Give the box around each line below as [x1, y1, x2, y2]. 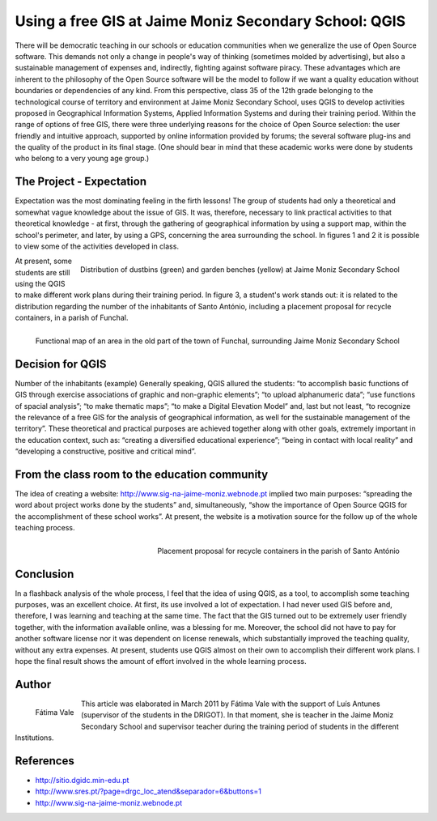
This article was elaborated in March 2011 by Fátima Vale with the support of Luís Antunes [81, 699, 380, 708]
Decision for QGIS [15, 357, 107, 371]
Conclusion [15, 567, 74, 581]
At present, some [15, 256, 73, 266]
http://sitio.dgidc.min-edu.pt [35, 775, 129, 785]
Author [15, 677, 52, 691]
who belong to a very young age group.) [15, 154, 150, 164]
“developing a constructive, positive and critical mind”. [15, 446, 197, 457]
